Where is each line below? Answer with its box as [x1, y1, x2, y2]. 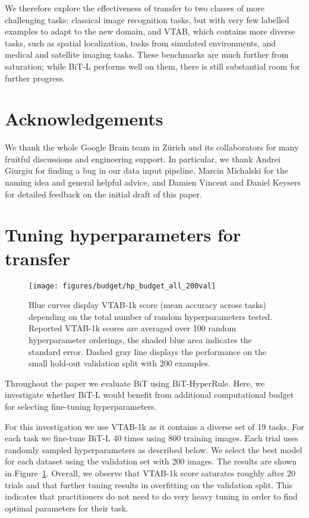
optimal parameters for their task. [5, 501, 128, 514]
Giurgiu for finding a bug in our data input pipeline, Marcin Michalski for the [5, 164, 288, 177]
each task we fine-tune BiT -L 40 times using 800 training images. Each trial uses [5, 432, 298, 444]
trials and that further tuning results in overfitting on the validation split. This [5, 478, 293, 491]
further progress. [5, 71, 65, 84]
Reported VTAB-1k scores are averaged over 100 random [29, 322, 237, 334]
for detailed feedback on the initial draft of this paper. [5, 187, 202, 200]
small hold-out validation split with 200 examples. [29, 357, 210, 369]
